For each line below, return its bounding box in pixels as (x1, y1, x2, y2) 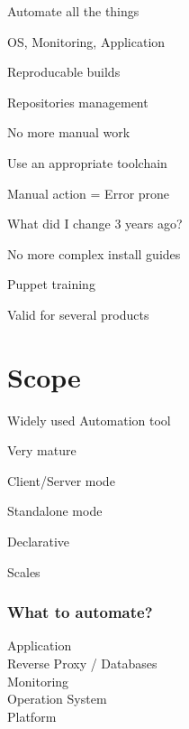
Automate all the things (7, 2, 139, 20)
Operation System (7, 689, 107, 708)
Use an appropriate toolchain (7, 153, 167, 172)
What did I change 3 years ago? (7, 214, 183, 233)
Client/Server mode (7, 471, 115, 490)
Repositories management (7, 92, 148, 111)
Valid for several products (7, 304, 149, 323)
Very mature (7, 441, 76, 460)
